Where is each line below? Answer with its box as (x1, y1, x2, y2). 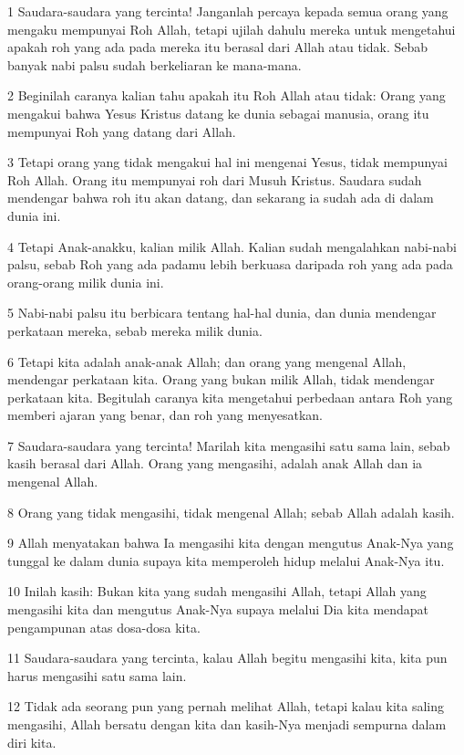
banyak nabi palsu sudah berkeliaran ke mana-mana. (7, 55, 302, 74)
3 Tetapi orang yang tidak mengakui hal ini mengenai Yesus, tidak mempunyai (7, 152, 448, 172)
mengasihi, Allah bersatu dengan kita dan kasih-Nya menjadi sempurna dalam (7, 715, 447, 733)
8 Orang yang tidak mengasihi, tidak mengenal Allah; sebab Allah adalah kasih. (7, 502, 455, 521)
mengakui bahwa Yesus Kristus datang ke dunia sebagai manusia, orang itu (7, 103, 429, 122)
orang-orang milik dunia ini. (7, 272, 164, 291)
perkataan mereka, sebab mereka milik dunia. (7, 320, 263, 340)
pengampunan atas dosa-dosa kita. (7, 617, 201, 636)
